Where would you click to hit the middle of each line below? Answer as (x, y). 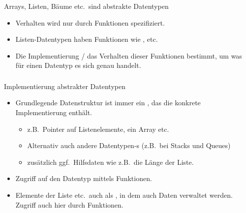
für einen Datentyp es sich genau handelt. (78, 65)
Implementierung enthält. (54, 112)
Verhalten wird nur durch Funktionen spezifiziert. (90, 22)
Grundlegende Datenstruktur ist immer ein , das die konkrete (108, 103)
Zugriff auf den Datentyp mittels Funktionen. (84, 178)
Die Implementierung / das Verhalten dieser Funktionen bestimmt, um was (129, 55)
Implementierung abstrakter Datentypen (65, 86)
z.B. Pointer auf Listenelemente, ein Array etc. (98, 129)
